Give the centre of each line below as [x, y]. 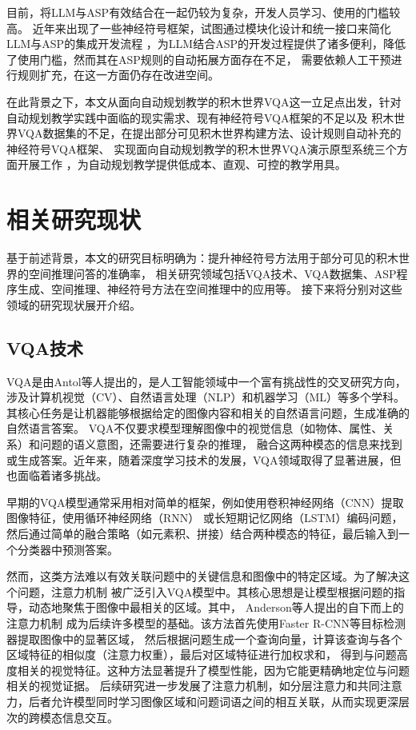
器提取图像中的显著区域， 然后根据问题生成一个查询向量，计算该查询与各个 [204, 638]
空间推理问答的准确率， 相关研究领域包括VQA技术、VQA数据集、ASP [212, 273]
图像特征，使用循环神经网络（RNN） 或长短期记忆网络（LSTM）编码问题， [205, 518]
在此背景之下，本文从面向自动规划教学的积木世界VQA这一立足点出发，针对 [204, 101]
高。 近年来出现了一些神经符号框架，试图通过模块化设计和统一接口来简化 [199, 28]
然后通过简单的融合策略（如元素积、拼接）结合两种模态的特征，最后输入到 [202, 533]
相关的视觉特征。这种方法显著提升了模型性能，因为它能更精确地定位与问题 [213, 670]
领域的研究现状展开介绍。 [74, 304]
